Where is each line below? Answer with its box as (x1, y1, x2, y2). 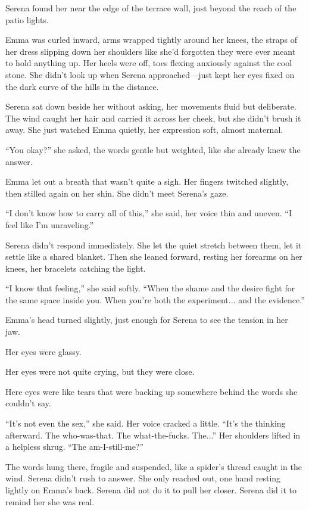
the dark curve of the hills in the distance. (5, 80, 159, 92)
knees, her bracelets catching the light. (5, 262, 146, 274)
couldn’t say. (5, 397, 51, 409)
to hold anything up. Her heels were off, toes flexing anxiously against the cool (5, 57, 292, 69)
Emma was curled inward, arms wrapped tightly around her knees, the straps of (5, 33, 298, 46)
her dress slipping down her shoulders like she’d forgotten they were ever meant (5, 45, 296, 57)
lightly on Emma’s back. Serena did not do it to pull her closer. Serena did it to (5, 484, 296, 496)
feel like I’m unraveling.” (5, 218, 94, 231)
